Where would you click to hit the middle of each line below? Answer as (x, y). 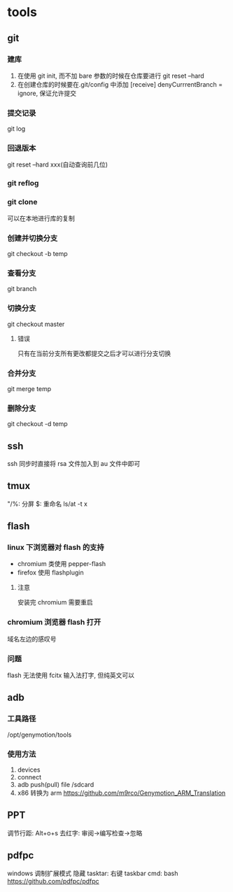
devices (29, 770)
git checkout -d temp (37, 424)
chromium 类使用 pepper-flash (62, 564)
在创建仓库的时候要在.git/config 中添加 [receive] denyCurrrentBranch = (120, 84)
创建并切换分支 (33, 238)
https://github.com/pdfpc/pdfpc (53, 881)
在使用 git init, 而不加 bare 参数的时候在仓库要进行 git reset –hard (111, 76)
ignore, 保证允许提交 (47, 93)
